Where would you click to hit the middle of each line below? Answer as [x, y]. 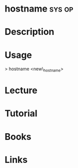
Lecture [21, 91]
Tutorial [21, 114]
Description [29, 32]
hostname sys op [39, 9]
